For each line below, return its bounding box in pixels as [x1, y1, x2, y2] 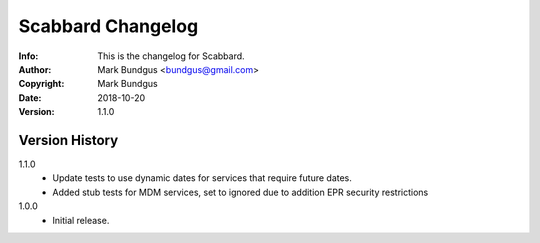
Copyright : [18, 78, 65, 90]
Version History [18, 131, 119, 149]
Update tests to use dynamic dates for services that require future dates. [52, 172, 352, 184]
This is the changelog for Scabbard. [97, 50, 245, 62]
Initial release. [52, 214, 110, 226]
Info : [18, 50, 39, 62]
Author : [18, 63, 52, 75]
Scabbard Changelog [18, 15, 199, 37]
